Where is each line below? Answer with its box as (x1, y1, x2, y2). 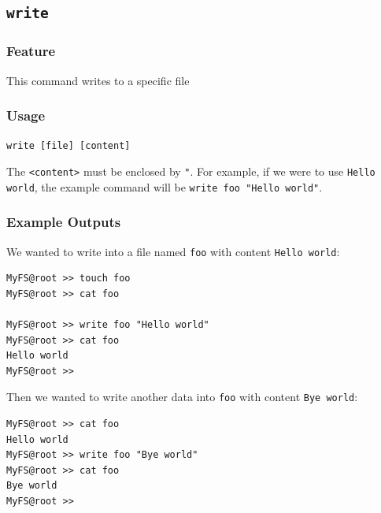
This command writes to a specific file (6, 72, 190, 88)
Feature (6, 41, 56, 61)
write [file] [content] (6, 140, 131, 152)
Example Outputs (6, 212, 121, 232)
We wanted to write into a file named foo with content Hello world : (6, 243, 340, 259)
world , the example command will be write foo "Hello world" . (6, 178, 323, 195)
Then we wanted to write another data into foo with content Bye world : (6, 388, 358, 405)
